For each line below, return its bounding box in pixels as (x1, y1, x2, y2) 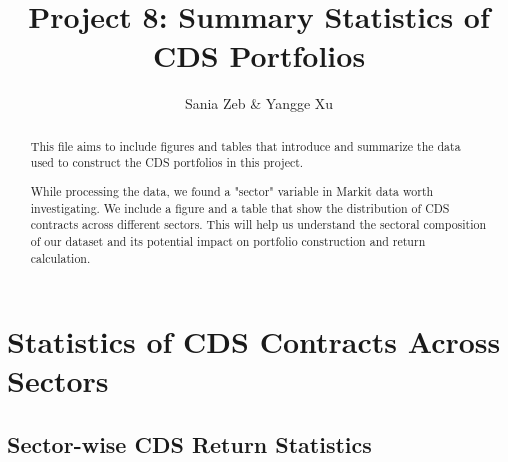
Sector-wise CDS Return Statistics (7, 428, 372, 459)
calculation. (30, 249, 91, 266)
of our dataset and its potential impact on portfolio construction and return (30, 232, 426, 249)
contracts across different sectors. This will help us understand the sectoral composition (30, 216, 487, 233)
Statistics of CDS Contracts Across (7, 321, 501, 362)
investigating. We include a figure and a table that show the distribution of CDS (30, 199, 450, 216)
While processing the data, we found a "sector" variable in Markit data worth (30, 182, 434, 199)
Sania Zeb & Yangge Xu (184, 93, 334, 114)
